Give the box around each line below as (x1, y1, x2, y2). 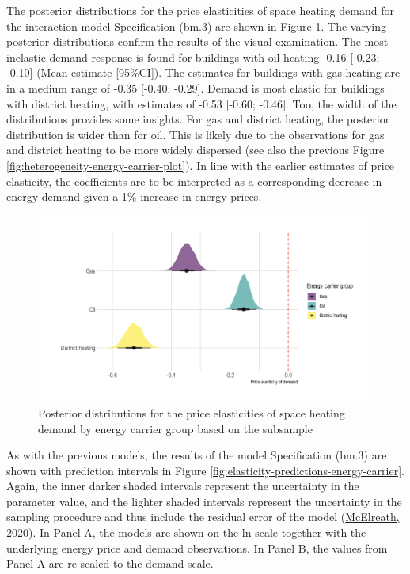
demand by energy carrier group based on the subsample (38, 420, 313, 436)
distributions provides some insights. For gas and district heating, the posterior (6, 111, 390, 127)
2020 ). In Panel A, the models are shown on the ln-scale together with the (6, 524, 366, 541)
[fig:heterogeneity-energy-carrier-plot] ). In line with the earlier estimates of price (6, 157, 395, 173)
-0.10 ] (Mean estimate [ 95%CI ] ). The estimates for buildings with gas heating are (6, 64, 401, 81)
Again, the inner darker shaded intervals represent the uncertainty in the (6, 478, 359, 494)
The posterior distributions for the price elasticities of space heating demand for (6, 2, 394, 18)
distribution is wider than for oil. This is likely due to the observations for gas (6, 126, 385, 142)
